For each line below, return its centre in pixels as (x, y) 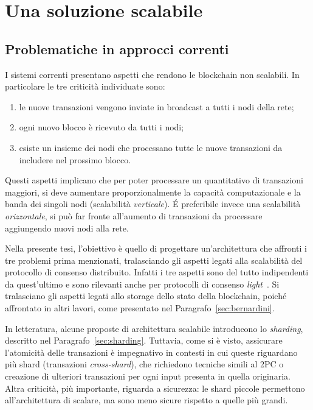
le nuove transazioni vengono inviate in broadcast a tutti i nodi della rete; (156, 106)
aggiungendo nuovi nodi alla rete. (67, 228)
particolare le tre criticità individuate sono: (85, 86)
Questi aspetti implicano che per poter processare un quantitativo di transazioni (154, 180)
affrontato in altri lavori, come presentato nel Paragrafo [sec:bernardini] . (140, 308)
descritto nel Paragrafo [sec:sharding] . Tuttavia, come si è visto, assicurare (144, 340)
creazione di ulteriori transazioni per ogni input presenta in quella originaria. (148, 376)
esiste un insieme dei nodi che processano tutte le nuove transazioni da (151, 147)
